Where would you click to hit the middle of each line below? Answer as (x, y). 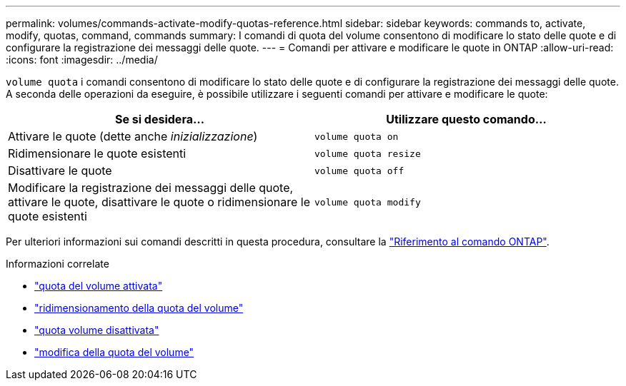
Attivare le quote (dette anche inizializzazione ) (133, 136)
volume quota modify (368, 202)
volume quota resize (368, 153)
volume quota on (357, 136)
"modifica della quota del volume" (114, 352)
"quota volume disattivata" (97, 330)
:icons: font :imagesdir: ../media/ (82, 60)
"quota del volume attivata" (99, 286)
